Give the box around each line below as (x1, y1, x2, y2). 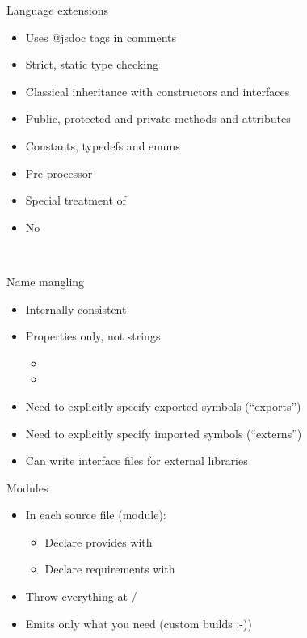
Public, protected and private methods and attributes (25, 110, 291, 127)
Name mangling (6, 273, 85, 289)
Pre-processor (25, 164, 93, 181)
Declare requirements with (44, 560, 175, 577)
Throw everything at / (25, 588, 137, 605)
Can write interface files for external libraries (25, 452, 248, 469)
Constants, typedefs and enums (25, 137, 180, 154)
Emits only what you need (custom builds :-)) (25, 615, 252, 632)
